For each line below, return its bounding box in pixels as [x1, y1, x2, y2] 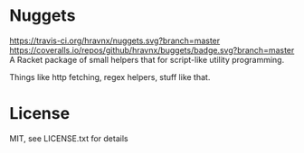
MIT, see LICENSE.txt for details [9, 132, 128, 144]
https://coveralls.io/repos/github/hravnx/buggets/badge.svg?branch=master [9, 44, 295, 55]
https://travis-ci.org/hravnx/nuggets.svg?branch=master [9, 35, 221, 46]
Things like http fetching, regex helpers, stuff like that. [9, 71, 211, 82]
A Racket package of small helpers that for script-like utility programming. [9, 54, 285, 65]
